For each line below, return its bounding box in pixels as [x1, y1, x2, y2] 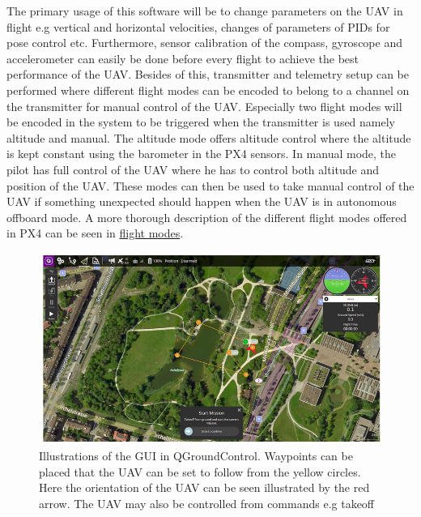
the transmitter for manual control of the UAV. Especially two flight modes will [6, 97, 402, 114]
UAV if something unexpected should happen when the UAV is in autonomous [6, 193, 397, 210]
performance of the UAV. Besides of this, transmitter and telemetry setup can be [6, 66, 409, 83]
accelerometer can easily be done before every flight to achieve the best [6, 49, 359, 66]
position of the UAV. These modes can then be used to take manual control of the [6, 177, 415, 194]
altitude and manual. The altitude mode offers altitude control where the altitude [6, 129, 411, 146]
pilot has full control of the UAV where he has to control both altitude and [6, 160, 379, 177]
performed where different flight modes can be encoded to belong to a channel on [6, 81, 410, 98]
